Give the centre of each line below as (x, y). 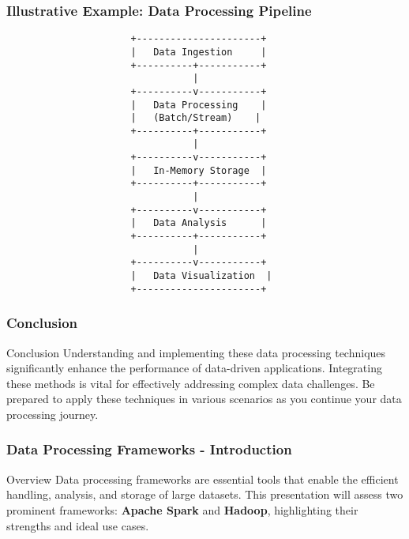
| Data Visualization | (201, 276)
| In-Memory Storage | (199, 170)
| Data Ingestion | (199, 52)
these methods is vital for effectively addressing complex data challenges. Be (191, 383)
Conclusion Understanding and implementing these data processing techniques (196, 352)
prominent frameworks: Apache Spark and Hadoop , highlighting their (182, 509)
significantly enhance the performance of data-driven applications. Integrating (194, 368)
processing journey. (53, 414)
